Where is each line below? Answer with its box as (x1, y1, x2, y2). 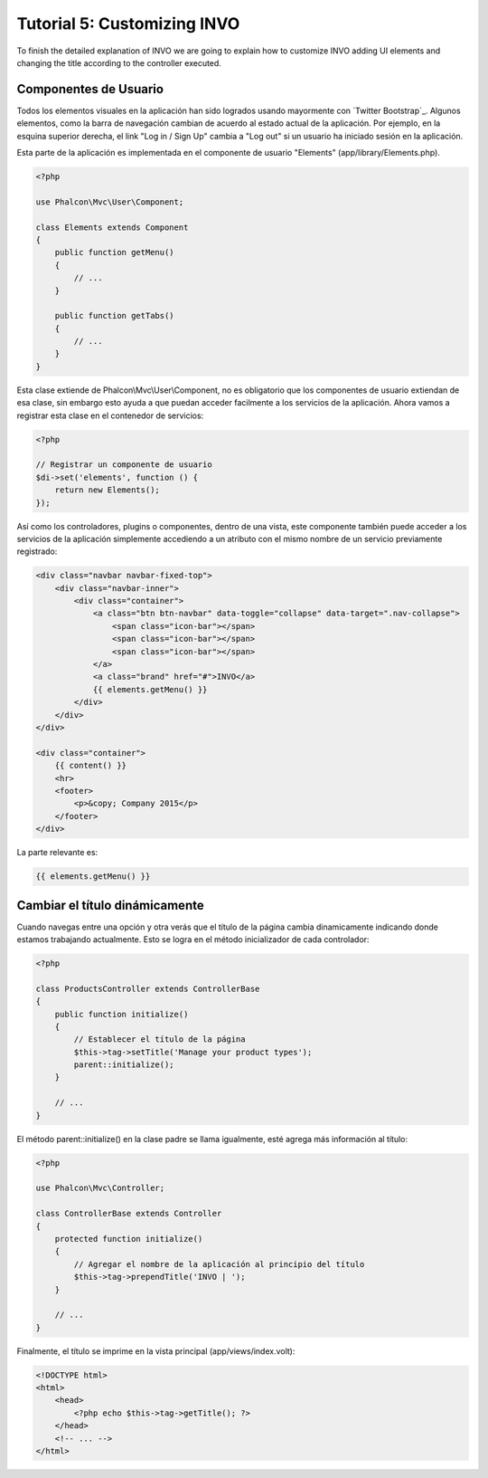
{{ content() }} (54, 760, 127, 771)
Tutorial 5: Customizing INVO (16, 14, 240, 33)
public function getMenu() (54, 247, 175, 258)
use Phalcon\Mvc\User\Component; (35, 196, 184, 207)
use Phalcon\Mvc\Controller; (35, 1183, 165, 1194)
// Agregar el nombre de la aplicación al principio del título (73, 1259, 365, 1269)
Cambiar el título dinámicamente (16, 897, 204, 913)
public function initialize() (54, 1009, 189, 1019)
